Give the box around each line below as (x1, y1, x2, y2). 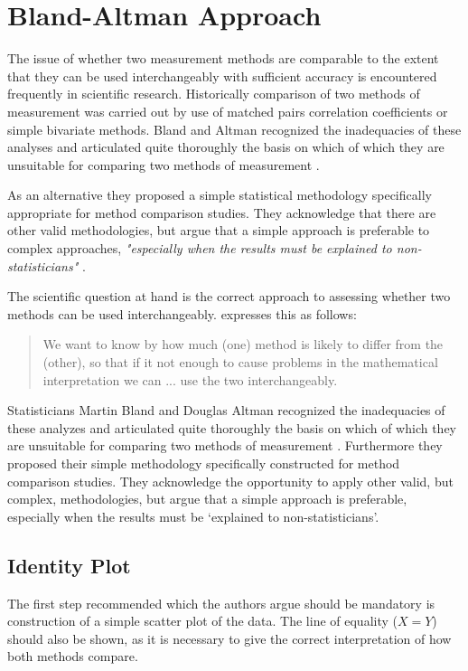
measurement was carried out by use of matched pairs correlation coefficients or (7, 101, 448, 120)
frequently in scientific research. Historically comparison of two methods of (7, 84, 420, 103)
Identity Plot (7, 551, 131, 579)
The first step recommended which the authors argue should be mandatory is (7, 593, 435, 612)
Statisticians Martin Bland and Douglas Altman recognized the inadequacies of (7, 401, 445, 420)
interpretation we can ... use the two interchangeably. (42, 370, 338, 389)
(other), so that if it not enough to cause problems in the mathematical (42, 353, 438, 372)
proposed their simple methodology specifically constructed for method (7, 454, 400, 472)
